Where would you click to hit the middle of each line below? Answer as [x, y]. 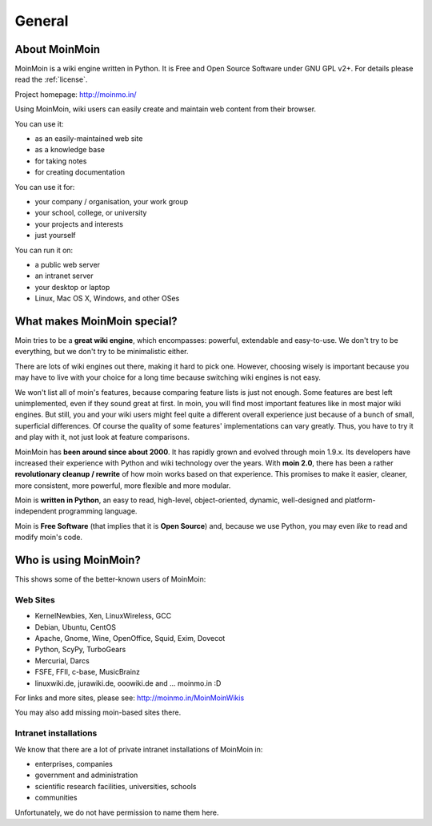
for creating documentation [80, 172]
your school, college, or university [91, 213]
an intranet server [64, 276]
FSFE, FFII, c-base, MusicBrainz [87, 672]
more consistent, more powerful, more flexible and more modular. [123, 486]
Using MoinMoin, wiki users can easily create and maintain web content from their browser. [165, 109]
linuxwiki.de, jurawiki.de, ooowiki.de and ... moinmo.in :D [128, 683]
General [42, 21]
